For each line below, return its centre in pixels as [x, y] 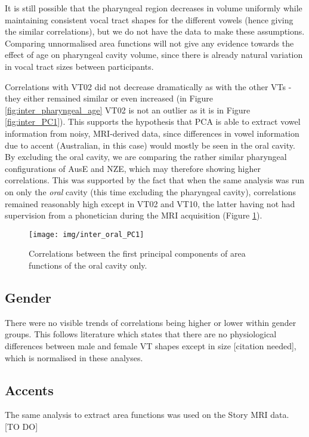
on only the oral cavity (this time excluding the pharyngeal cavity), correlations [151, 191]
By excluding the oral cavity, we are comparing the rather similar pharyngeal [146, 157]
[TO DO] [21, 426]
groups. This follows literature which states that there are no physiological [141, 334]
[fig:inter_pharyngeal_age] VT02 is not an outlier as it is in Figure [128, 110]
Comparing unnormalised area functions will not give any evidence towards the [149, 43]
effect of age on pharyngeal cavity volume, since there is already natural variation [154, 55]
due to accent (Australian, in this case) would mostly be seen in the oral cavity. [150, 145]
